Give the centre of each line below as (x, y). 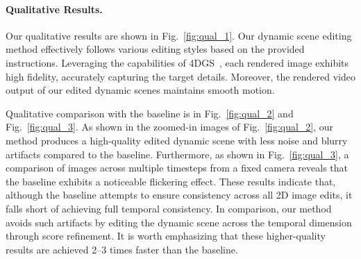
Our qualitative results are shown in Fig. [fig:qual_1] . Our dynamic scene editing (179, 35)
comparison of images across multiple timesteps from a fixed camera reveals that (177, 168)
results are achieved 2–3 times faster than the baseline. (122, 249)
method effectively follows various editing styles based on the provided (155, 49)
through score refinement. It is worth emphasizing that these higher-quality (166, 236)
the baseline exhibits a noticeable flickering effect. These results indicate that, (171, 181)
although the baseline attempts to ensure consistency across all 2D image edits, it (179, 195)
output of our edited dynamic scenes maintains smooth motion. (140, 90)
